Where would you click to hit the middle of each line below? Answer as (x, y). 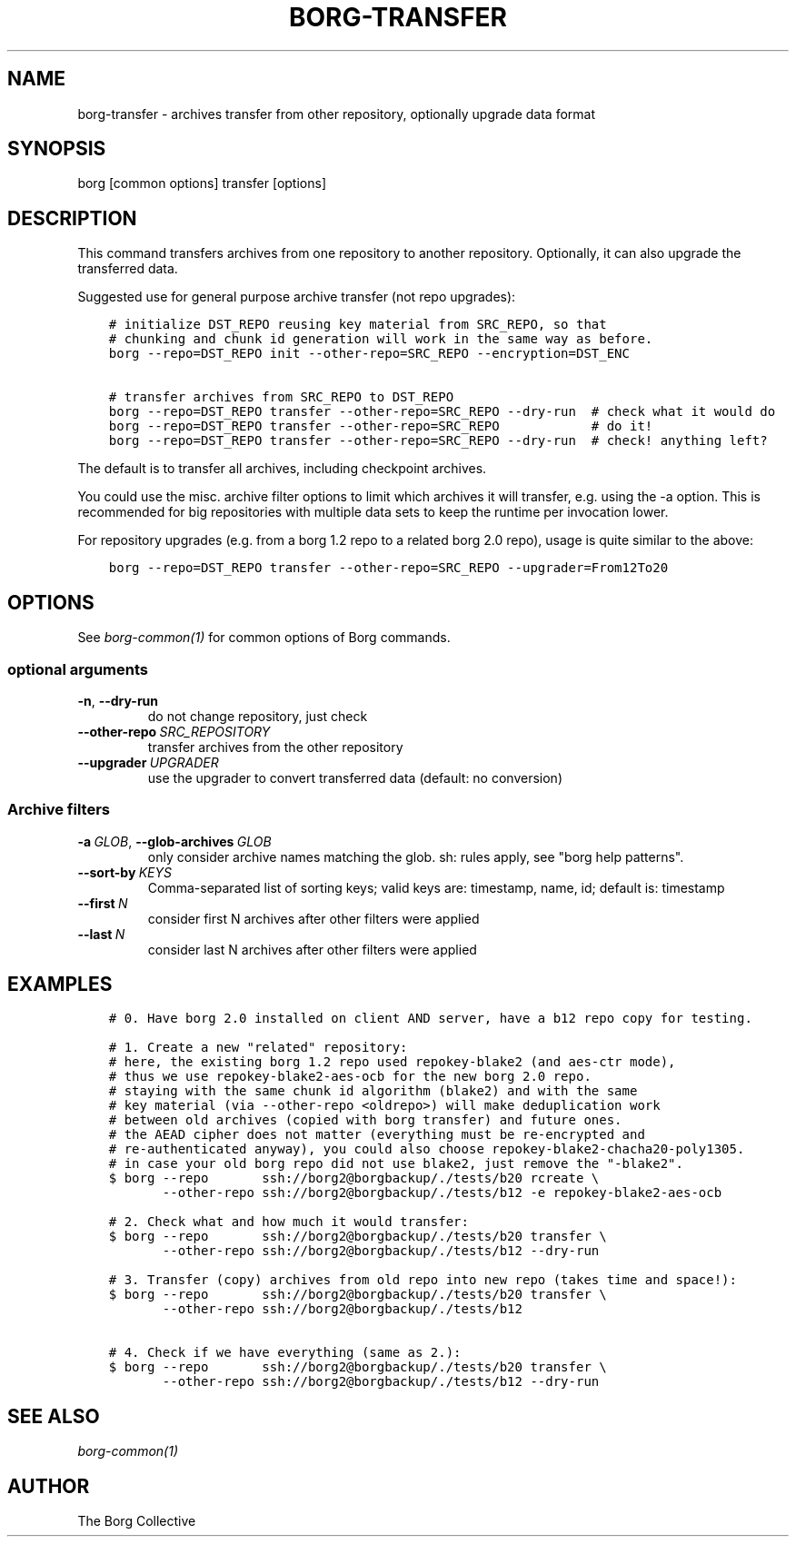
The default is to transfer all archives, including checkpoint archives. (282, 469)
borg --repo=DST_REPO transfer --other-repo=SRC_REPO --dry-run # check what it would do (442, 412)
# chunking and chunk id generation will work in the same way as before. (381, 339)
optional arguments (78, 669)
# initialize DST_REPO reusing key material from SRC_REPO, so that (358, 325)
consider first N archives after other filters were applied (313, 918)
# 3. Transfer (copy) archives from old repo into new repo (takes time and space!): (423, 1280)
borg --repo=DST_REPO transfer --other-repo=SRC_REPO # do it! (381, 426)
